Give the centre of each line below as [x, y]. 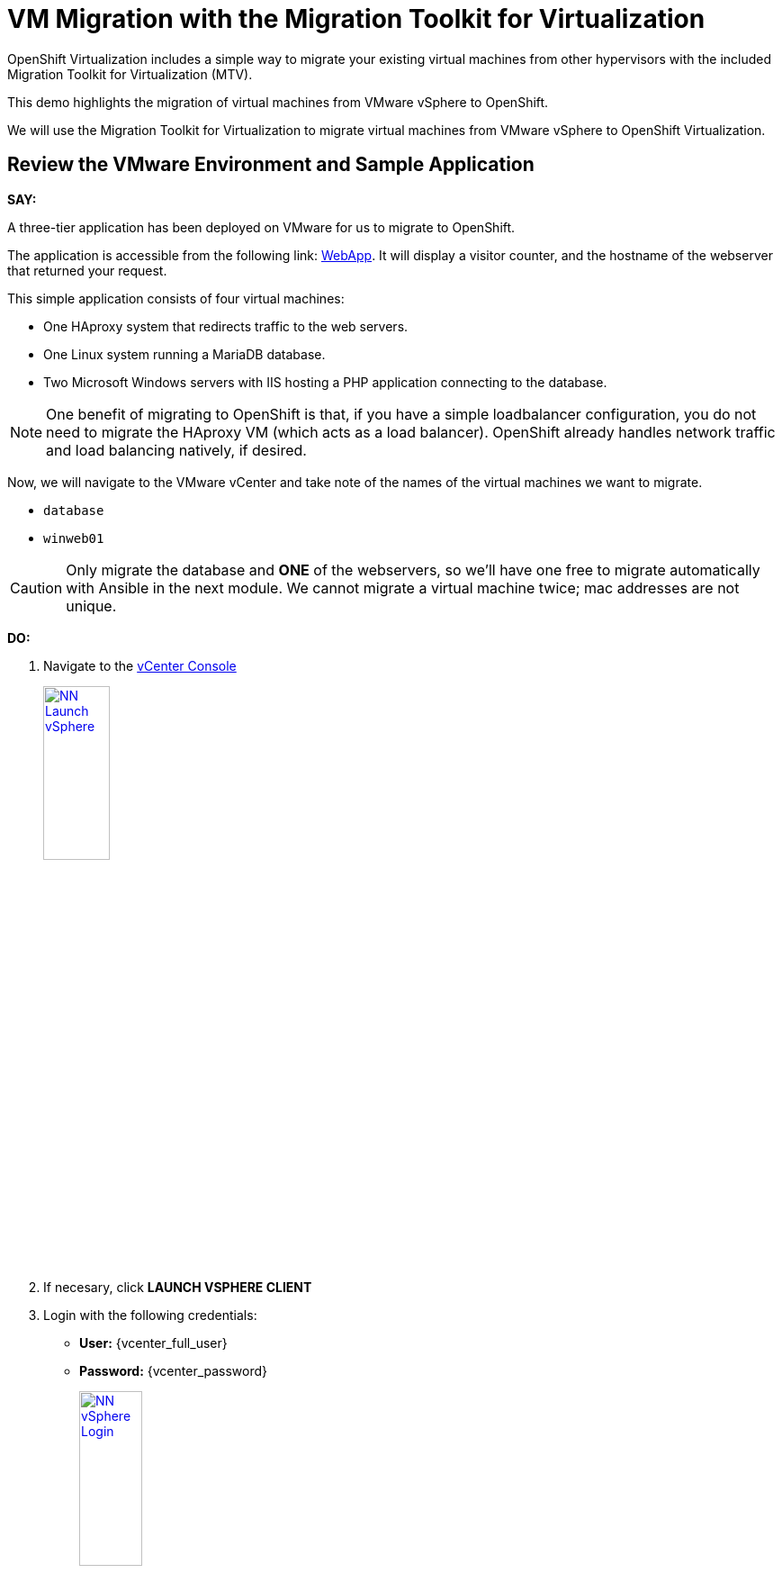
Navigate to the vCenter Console [140, 665]
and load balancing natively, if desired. [176, 450]
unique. [91, 606]
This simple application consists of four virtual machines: [176, 298]
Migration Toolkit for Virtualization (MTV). [130, 74]
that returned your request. [87, 270]
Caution [36, 588]
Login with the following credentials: [150, 1315]
